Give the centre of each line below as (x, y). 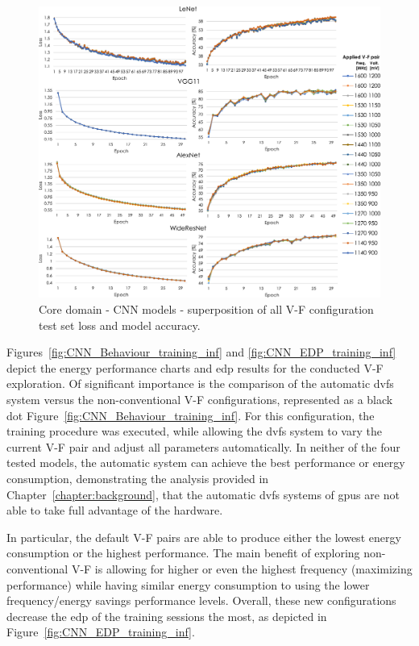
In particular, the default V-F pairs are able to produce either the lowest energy (204, 537)
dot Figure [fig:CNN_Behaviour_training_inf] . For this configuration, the (191, 415)
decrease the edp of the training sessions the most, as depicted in (167, 616)
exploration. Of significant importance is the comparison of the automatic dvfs (200, 383)
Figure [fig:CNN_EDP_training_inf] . (101, 632)
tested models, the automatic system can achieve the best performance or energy (206, 463)
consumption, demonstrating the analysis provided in (138, 478)
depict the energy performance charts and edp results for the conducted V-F (195, 367)
